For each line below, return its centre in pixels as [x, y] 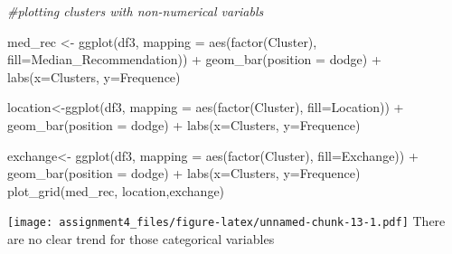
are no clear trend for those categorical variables [141, 239]
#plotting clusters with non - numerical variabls [136, 11]
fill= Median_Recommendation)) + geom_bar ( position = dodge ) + [194, 59]
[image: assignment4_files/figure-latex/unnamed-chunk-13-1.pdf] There [226, 221]
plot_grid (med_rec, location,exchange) [116, 190]
